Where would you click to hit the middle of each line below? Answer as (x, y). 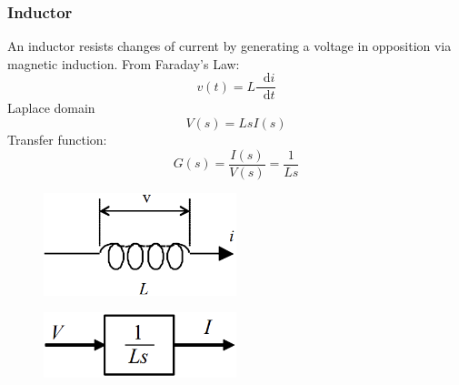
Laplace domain (51, 108)
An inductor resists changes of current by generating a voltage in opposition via (229, 46)
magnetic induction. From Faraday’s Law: (124, 63)
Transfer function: (57, 140)
